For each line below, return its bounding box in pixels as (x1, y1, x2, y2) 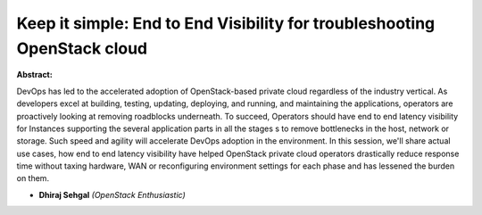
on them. (16, 173, 49, 184)
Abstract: (16, 70, 53, 80)
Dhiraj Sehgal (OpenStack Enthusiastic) (38, 189, 187, 200)
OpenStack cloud (16, 38, 147, 58)
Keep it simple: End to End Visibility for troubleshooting (16, 13, 436, 33)
